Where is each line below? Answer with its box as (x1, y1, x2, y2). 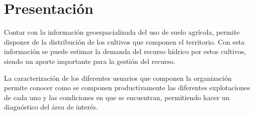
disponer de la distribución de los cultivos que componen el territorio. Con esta (4, 36, 245, 47)
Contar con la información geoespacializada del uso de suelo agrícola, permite (4, 27, 240, 37)
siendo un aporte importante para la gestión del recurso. (4, 56, 175, 66)
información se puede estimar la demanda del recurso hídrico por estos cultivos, (4, 46, 246, 57)
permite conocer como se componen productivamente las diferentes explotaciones (4, 82, 250, 93)
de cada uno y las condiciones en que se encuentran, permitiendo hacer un (4, 92, 230, 102)
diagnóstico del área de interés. (4, 102, 98, 112)
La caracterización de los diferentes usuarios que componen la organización (4, 72, 232, 83)
